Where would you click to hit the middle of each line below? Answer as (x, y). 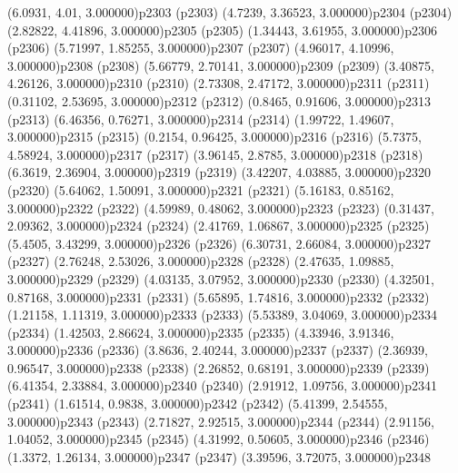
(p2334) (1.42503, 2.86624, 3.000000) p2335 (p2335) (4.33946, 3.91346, (201, 332)
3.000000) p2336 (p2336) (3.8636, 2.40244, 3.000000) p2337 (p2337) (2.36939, (218, 350)
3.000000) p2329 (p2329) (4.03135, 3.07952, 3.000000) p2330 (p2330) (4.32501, (221, 278)
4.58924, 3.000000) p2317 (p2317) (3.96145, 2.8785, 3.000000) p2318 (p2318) (215, 154)
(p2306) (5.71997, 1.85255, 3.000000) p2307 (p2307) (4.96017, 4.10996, (201, 48)
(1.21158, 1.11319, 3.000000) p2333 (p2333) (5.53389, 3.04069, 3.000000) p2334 (222, 315)
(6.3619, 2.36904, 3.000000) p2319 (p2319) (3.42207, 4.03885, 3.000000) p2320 (219, 172)
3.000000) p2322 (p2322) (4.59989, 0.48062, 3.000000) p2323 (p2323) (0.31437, (221, 207)
